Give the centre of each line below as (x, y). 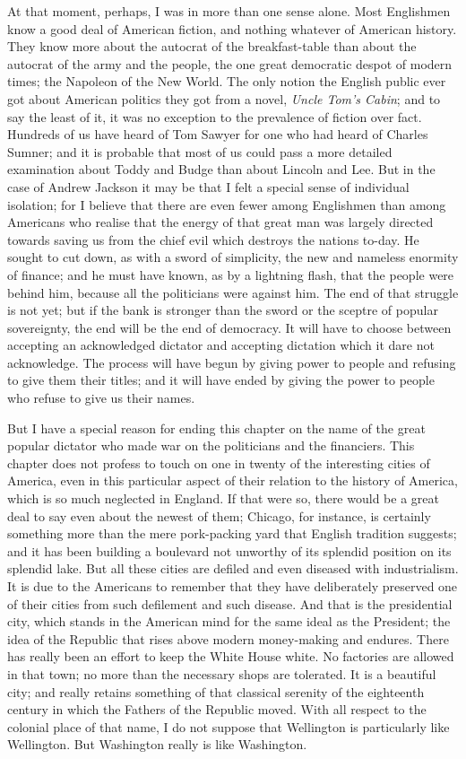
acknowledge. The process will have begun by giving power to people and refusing (232, 362)
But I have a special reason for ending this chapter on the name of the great (216, 427)
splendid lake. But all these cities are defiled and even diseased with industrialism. (233, 568)
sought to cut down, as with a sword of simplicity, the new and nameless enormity (233, 257)
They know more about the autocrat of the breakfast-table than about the (212, 46)
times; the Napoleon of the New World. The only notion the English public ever (227, 81)
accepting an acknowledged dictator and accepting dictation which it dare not (221, 345)
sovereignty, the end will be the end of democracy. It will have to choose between (229, 327)
